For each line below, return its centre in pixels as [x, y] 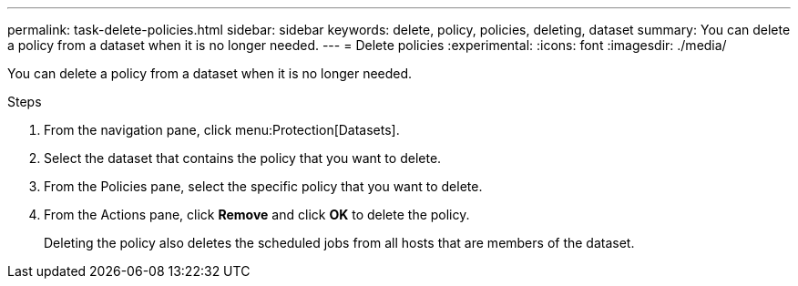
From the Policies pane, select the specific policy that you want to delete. [263, 186]
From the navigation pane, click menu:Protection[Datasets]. [222, 130]
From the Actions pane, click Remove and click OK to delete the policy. [257, 214]
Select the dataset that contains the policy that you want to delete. [243, 158]
